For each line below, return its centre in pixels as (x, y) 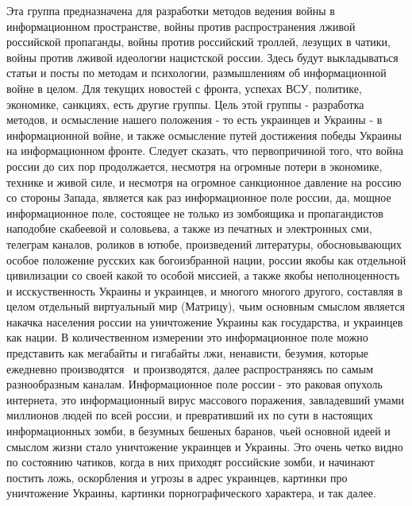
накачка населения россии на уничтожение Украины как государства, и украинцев (205, 321)
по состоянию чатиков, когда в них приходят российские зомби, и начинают (191, 462)
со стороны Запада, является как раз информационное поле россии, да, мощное (199, 197)
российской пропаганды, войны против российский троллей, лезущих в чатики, (198, 42)
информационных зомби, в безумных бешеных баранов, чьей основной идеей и (198, 431)
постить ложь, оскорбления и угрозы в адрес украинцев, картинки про (177, 477)
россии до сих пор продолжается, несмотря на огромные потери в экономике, (194, 166)
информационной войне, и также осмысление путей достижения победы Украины (204, 135)
